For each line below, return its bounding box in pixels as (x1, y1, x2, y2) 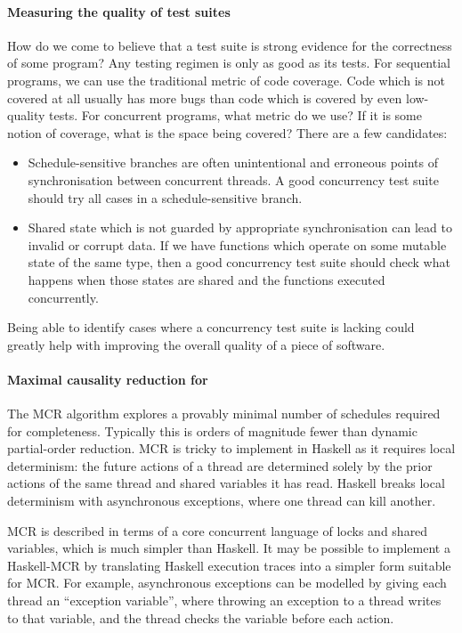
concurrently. (28, 288, 99, 306)
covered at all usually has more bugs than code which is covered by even (7, 88, 402, 107)
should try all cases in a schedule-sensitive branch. (28, 188, 303, 207)
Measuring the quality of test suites (7, 2, 231, 20)
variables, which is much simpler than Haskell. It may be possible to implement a (7, 539, 450, 557)
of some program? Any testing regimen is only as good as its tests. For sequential (7, 53, 450, 72)
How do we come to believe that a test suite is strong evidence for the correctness (7, 36, 452, 54)
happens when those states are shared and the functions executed (28, 270, 385, 288)
